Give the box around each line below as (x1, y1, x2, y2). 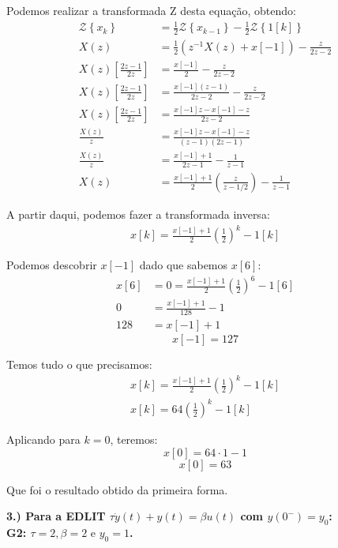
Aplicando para (6, 431, 81, 447)
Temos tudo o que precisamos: (6, 356, 152, 373)
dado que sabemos (139, 257, 228, 273)
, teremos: (110, 431, 158, 447)
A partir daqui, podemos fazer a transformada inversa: (6, 205, 270, 222)
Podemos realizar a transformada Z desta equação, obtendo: (6, 2, 296, 18)
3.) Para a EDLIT (6, 508, 106, 524)
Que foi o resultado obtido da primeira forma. (6, 481, 228, 497)
